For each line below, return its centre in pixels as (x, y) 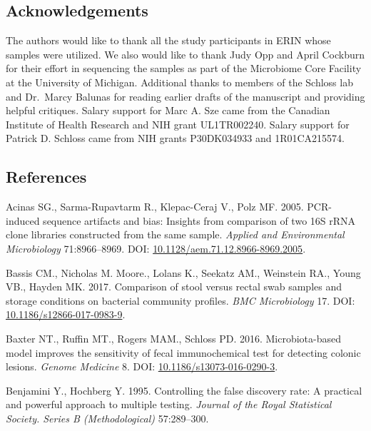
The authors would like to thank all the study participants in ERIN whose (168, 40)
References (46, 177)
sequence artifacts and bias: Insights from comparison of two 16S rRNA (199, 220)
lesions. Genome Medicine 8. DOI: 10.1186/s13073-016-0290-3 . (142, 366)
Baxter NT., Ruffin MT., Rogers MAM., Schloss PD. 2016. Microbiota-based (174, 338)
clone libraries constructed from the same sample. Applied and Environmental (175, 234)
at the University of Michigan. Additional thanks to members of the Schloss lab (179, 82)
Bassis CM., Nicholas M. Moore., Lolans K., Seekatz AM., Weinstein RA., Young (183, 272)
